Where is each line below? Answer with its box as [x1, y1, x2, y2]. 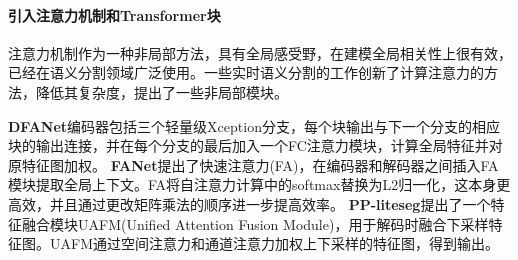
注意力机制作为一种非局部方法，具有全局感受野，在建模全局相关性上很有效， [8, 42, 512, 63]
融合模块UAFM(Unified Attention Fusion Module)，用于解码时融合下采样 [21, 213, 489, 234]
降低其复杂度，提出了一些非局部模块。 [35, 81, 288, 102]
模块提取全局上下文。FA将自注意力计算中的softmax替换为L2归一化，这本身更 [8, 174, 511, 195]
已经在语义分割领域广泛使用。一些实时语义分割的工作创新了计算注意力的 [8, 62, 484, 83]
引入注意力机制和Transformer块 [8, 4, 221, 25]
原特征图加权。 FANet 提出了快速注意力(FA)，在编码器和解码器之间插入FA [8, 154, 499, 175]
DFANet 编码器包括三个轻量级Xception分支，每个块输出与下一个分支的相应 [8, 115, 500, 136]
